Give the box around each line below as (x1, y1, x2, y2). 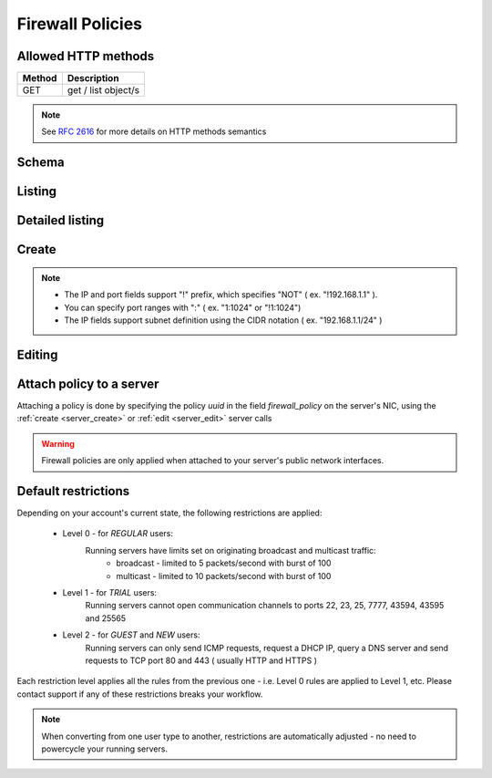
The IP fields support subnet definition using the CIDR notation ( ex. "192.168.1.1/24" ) (64, 315, 383, 326)
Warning (41, 438, 75, 449)
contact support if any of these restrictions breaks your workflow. (16, 689, 263, 700)
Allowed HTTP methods (16, 48, 155, 64)
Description (67, 72, 119, 85)
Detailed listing (16, 213, 105, 228)
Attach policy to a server (16, 376, 159, 391)
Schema (16, 155, 66, 171)
